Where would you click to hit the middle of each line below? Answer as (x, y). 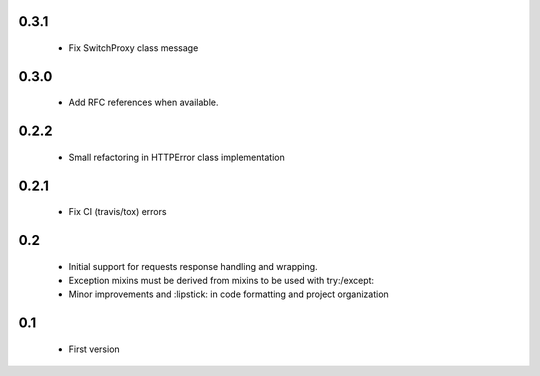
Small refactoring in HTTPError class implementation (176, 157)
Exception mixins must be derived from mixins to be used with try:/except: (221, 281)
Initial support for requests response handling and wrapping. (193, 266)
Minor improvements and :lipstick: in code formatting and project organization (228, 294)
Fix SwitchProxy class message (133, 48)
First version (94, 349)
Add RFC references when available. (143, 102)
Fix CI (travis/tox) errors (117, 212)
